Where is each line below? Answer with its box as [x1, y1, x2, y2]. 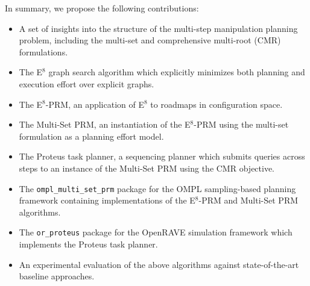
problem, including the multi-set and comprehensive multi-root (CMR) [19, 34, 281, 46]
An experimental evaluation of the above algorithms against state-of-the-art [19, 258, 299, 270]
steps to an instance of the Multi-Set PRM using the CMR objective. [19, 161, 275, 174]
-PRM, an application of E [45, 98, 144, 110]
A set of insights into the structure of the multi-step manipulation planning [19, 22, 298, 34]
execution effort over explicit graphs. [19, 77, 154, 90]
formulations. [19, 45, 68, 58]
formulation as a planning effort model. [19, 129, 164, 142]
